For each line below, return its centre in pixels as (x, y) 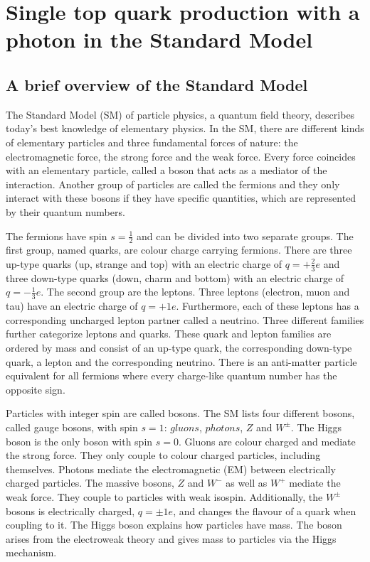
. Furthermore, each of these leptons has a (268, 306)
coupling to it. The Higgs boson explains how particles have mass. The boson (174, 525)
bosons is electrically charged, (70, 510)
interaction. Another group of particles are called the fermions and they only (173, 184)
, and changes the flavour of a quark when (265, 510)
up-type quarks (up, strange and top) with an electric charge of (144, 263)
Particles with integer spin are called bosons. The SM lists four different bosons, (180, 413)
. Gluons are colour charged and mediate (267, 441)
